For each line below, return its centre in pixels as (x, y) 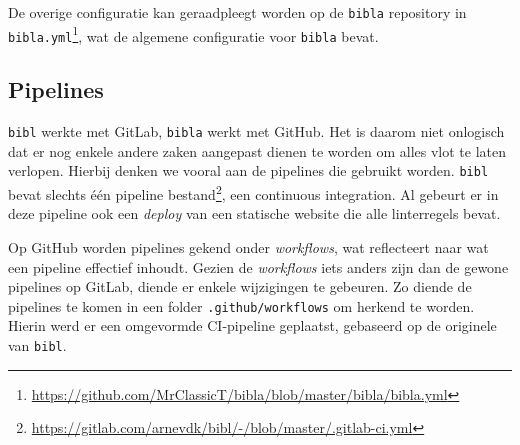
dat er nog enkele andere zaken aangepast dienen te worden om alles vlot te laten (257, 150)
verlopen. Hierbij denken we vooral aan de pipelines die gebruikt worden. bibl (248, 170)
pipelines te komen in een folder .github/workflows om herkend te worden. (241, 305)
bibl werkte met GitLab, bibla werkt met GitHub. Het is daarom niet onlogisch (256, 131)
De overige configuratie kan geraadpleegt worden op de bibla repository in (237, 12)
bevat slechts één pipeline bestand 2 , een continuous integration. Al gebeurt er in (253, 192)
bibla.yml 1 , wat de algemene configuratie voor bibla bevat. (193, 34)
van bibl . (37, 344)
